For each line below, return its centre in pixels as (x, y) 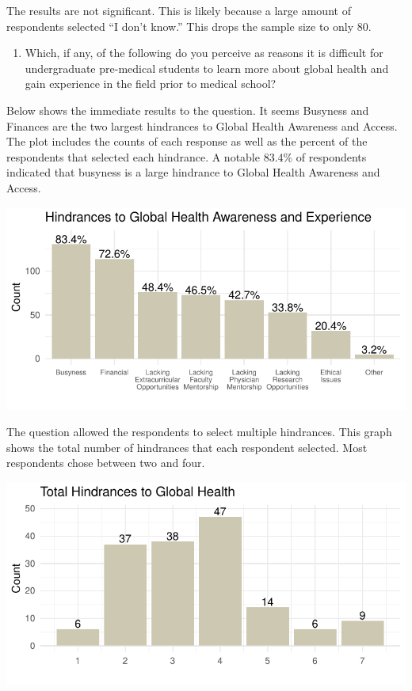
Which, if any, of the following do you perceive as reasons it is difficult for (204, 53)
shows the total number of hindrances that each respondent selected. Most (187, 447)
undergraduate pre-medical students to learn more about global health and (207, 68)
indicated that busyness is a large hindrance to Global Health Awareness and (193, 172)
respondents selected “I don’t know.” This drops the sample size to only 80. (189, 26)
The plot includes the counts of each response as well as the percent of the (187, 141)
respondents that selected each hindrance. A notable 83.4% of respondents (187, 156)
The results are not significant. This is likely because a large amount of (179, 10)
